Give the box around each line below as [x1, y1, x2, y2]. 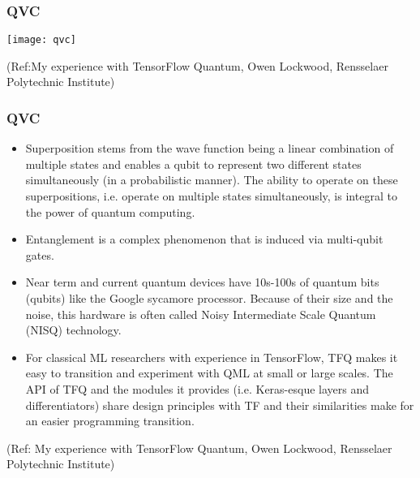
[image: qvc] [6, 34, 76, 46]
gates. [25, 246, 54, 263]
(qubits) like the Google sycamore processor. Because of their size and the [25, 290, 393, 307]
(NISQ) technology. [25, 321, 122, 338]
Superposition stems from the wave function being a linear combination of [25, 140, 394, 157]
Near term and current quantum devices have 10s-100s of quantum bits [25, 273, 379, 291]
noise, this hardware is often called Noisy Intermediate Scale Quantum [25, 305, 376, 322]
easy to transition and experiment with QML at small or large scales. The [25, 364, 393, 381]
